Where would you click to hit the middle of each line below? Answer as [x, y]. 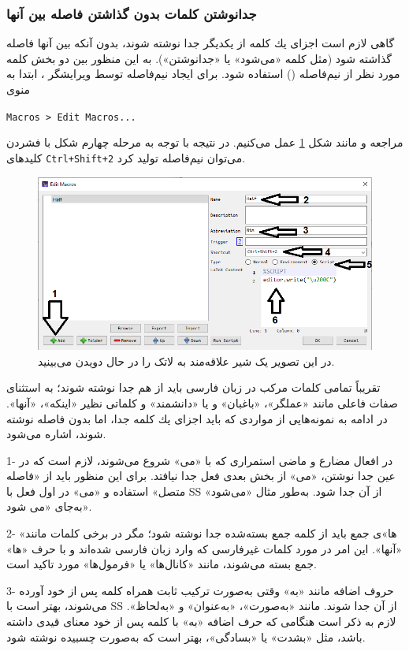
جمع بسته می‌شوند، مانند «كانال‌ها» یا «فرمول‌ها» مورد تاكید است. [162, 564]
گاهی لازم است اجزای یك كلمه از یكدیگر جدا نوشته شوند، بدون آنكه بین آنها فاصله [201, 43]
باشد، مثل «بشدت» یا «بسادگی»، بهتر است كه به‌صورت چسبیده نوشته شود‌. [186, 636]
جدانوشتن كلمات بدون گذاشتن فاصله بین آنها [132, 13]
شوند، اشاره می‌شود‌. [56, 434]
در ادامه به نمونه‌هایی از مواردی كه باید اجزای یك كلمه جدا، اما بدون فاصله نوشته [197, 418]
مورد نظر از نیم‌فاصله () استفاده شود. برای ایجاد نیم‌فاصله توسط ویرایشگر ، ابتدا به [203, 74]
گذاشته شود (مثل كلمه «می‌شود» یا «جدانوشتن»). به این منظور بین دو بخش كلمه [199, 58]
